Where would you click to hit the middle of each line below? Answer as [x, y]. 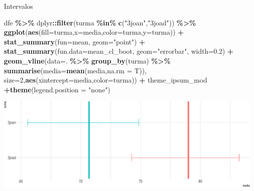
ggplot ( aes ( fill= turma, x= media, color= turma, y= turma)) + [94, 32]
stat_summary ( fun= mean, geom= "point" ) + [75, 41]
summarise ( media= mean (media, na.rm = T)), [75, 70]
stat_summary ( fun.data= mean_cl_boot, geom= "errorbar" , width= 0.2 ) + [119, 51]
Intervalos [19, 6]
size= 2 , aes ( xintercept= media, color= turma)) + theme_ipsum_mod [106, 80]
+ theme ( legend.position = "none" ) [57, 89]
